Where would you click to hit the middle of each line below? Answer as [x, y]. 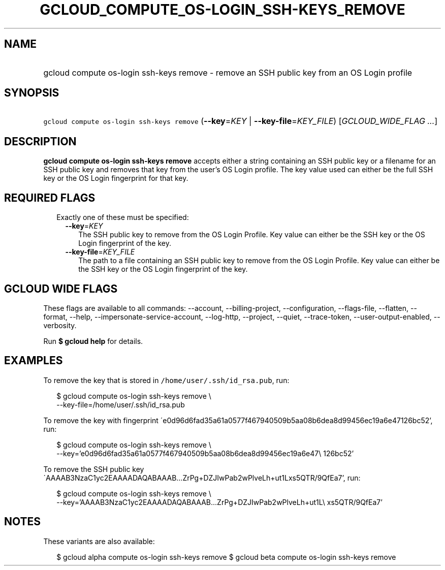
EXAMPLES [34, 361]
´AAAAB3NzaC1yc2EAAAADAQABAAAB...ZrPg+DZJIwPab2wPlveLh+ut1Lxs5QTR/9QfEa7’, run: [202, 478]
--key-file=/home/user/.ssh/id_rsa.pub [121, 404]
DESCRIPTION [40, 141]
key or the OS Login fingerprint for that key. [116, 178]
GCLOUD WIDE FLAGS [61, 289]
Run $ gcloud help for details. [93, 341]
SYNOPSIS [32, 93]
